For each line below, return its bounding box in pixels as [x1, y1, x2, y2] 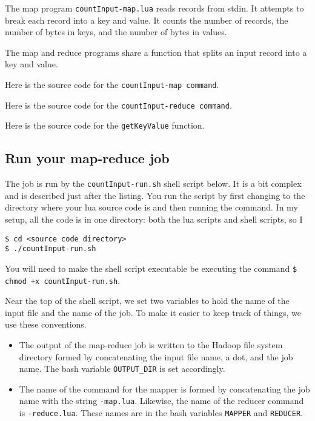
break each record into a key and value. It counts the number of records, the [5, 13, 288, 26]
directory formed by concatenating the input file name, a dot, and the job [19, 350, 293, 363]
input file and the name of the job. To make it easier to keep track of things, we [5, 306, 302, 318]
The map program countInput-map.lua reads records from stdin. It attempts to [5, 2, 304, 14]
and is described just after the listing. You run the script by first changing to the [5, 189, 305, 201]
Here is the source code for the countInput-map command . [5, 78, 219, 91]
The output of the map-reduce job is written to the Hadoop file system [19, 338, 283, 351]
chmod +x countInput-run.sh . [5, 274, 121, 286]
